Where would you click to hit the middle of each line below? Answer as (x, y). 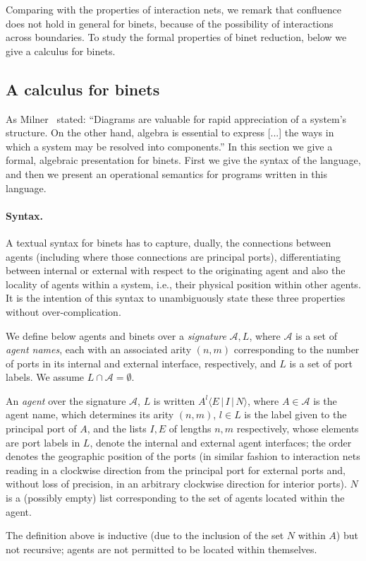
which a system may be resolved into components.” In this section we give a (169, 146)
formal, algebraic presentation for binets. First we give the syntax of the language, (183, 160)
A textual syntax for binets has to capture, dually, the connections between (169, 242)
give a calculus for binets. (61, 51)
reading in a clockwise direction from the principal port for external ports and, (176, 470)
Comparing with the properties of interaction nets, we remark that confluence (173, 9)
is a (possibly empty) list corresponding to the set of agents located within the (175, 498)
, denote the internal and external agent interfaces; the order (221, 442)
